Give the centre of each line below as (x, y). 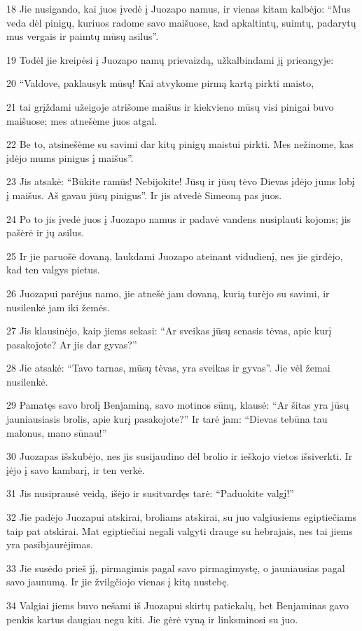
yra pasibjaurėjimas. (50, 544)
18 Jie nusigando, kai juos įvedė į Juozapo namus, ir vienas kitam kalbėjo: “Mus (179, 8)
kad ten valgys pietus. (53, 270)
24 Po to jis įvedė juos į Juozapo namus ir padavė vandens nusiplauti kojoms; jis (179, 218)
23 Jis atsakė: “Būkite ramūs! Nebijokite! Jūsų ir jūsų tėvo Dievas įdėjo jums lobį (181, 181)
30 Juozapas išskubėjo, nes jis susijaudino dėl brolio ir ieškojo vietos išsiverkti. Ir (180, 456)
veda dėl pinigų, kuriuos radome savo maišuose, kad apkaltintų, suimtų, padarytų (181, 22)
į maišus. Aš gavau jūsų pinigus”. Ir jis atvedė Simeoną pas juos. (144, 195)
